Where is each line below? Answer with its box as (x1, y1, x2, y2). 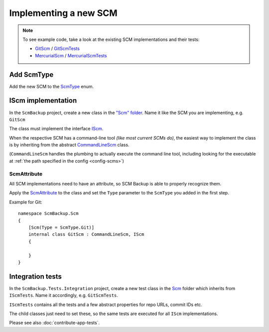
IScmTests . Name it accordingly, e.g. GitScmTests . (9, 292, 118, 299)
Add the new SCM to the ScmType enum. (9, 83, 94, 89)
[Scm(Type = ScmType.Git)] (28, 224, 95, 230)
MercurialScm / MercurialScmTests (35, 52, 107, 58)
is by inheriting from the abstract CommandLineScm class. (9, 142, 130, 148)
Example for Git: (9, 199, 42, 205)
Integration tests (9, 272, 62, 281)
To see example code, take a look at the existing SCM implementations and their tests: (22, 36, 200, 42)
